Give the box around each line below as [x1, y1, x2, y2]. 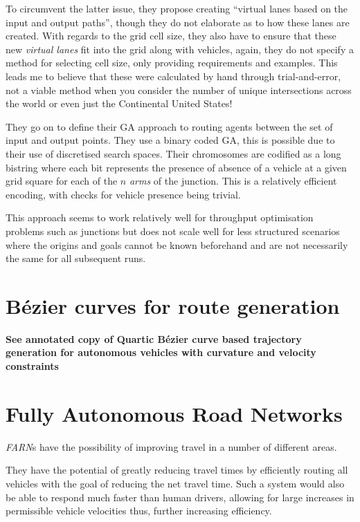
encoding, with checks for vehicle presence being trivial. [6, 187, 241, 201]
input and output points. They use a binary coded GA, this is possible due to [6, 133, 335, 147]
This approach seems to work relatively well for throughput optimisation [6, 210, 314, 225]
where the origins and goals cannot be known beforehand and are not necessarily [6, 237, 348, 252]
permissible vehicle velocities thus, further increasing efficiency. [6, 503, 272, 518]
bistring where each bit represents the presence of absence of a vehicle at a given [6, 160, 347, 174]
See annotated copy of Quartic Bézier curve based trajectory [6, 331, 302, 346]
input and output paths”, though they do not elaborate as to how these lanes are [6, 15, 350, 29]
